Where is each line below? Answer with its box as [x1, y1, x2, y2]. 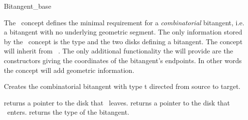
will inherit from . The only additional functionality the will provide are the [4, 46, 233, 56]
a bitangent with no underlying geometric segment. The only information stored [4, 27, 242, 37]
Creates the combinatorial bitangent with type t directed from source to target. [4, 81, 241, 91]
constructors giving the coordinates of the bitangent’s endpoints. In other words [4, 55, 242, 65]
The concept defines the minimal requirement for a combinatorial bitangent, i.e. [4, 17, 245, 27]
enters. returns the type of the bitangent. [7, 107, 129, 117]
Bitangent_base [4, 1, 52, 11]
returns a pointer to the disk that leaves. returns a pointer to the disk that [4, 97, 230, 107]
